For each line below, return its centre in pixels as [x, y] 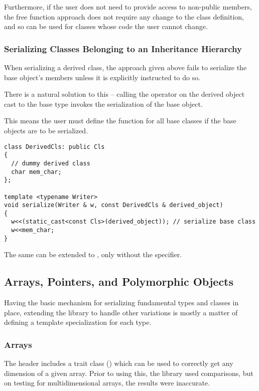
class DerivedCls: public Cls [54, 147]
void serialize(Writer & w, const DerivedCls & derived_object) [114, 205]
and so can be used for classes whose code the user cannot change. [106, 26]
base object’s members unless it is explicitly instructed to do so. [102, 77]
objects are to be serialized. [46, 130]
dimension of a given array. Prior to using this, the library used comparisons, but [129, 373]
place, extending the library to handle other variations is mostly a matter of [121, 312]
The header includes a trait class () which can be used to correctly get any [119, 363]
